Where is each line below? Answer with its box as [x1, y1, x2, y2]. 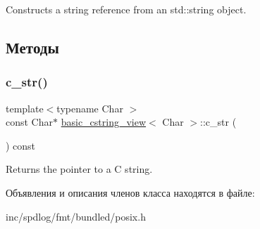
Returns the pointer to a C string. [6, 162, 153, 176]
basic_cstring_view [61, 115, 147, 129]
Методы [6, 36, 59, 58]
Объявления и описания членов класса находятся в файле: [6, 185, 255, 199]
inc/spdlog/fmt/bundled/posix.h [6, 209, 146, 223]
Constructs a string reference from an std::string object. [6, 2, 247, 16]
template [6, 100, 44, 115]
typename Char [56, 100, 123, 115]
